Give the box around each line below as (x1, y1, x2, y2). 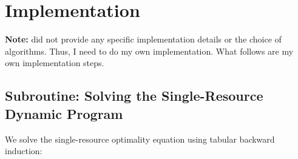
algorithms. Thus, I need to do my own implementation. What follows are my (5, 44, 294, 57)
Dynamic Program (5, 104, 123, 123)
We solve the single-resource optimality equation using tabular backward (5, 132, 275, 145)
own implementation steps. (5, 56, 104, 69)
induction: (5, 144, 42, 157)
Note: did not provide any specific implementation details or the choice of (5, 33, 282, 46)
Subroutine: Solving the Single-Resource (5, 86, 263, 105)
